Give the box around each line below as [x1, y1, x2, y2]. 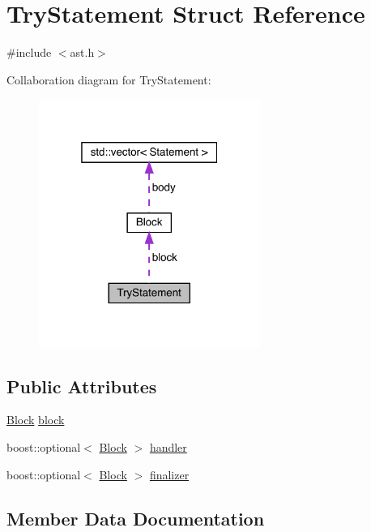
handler [149, 438, 187, 455]
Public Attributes [6, 373, 157, 398]
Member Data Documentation [6, 505, 265, 530]
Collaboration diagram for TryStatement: [6, 71, 211, 88]
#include [6, 44, 52, 61]
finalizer [149, 466, 190, 483]
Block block [6, 411, 65, 428]
